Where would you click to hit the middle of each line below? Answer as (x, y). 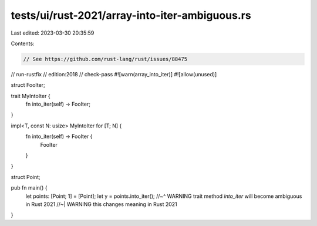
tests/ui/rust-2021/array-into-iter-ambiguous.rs (131, 15)
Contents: (23, 43)
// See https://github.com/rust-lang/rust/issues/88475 (105, 59)
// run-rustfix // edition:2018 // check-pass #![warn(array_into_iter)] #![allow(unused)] (114, 74)
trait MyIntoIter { (31, 96)
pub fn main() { (29, 188)
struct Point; (26, 177)
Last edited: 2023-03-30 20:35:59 (53, 33)
